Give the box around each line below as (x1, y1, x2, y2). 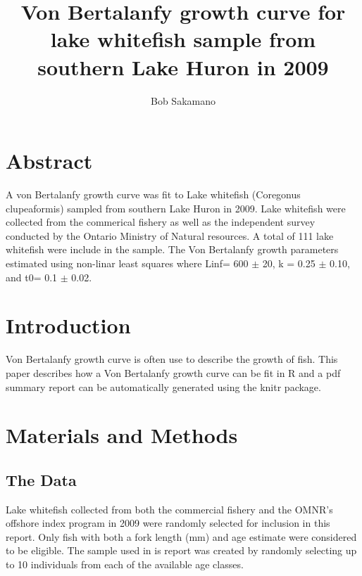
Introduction (6, 311, 131, 340)
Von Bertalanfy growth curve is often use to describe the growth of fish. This (6, 352, 338, 366)
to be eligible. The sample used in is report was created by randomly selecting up (6, 543, 357, 558)
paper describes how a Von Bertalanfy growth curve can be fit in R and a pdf (6, 365, 341, 380)
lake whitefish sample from (50, 25, 316, 53)
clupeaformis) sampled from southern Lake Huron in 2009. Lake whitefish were (6, 200, 346, 215)
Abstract (6, 146, 93, 175)
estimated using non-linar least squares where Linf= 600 (6, 256, 249, 270)
